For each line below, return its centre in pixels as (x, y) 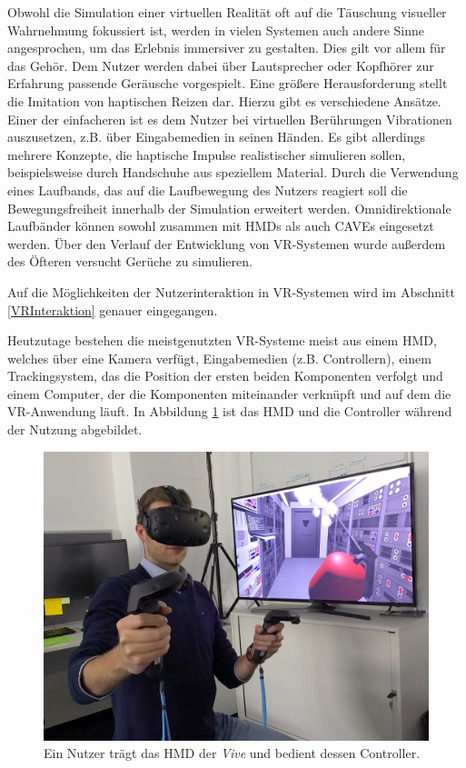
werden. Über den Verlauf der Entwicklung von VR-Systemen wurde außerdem (227, 243)
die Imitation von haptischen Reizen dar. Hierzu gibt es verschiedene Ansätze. (224, 100)
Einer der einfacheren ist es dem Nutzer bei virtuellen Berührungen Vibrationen (230, 119)
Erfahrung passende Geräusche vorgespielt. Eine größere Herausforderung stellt (228, 83)
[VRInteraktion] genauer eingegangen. (113, 309)
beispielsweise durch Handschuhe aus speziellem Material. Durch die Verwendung (233, 172)
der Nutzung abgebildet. (75, 429)
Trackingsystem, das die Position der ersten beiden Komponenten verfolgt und (225, 376)
